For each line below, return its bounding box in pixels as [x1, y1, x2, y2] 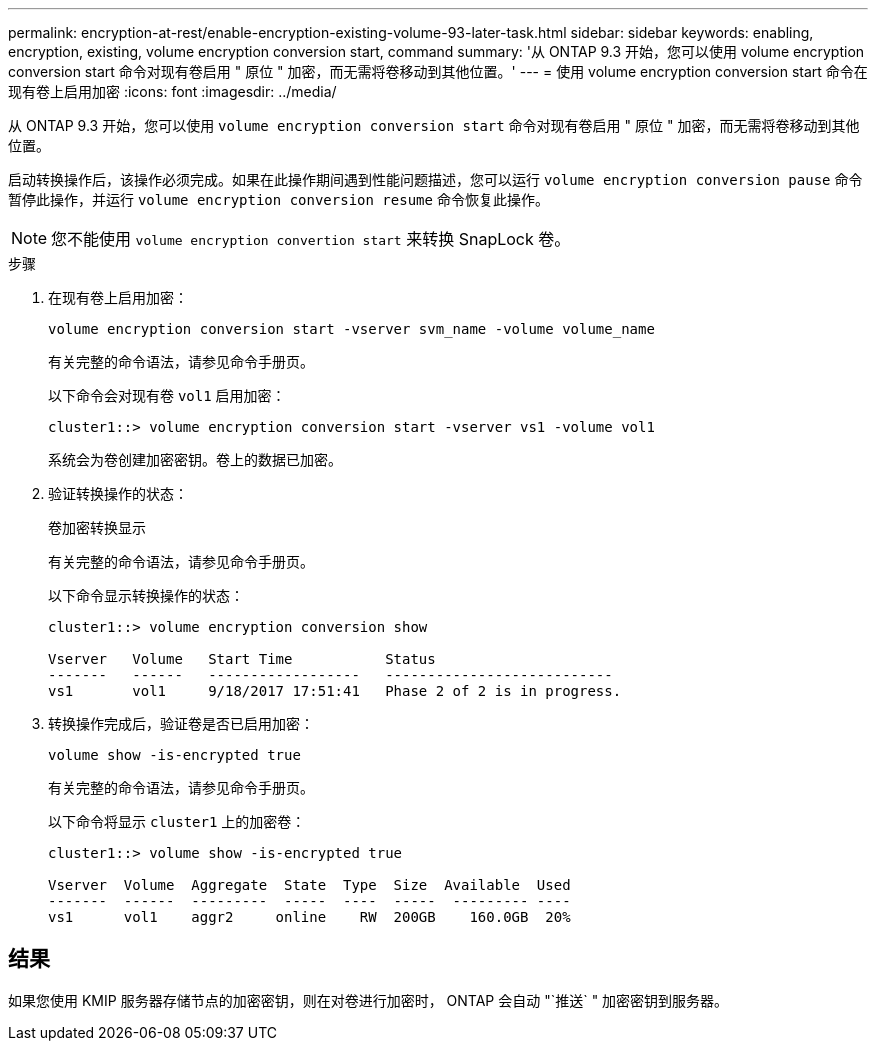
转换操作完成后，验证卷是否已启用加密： [48, 715, 314, 732]
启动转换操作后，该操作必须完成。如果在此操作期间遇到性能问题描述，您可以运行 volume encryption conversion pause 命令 [8, 171, 863, 188]
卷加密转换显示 [48, 520, 146, 536]
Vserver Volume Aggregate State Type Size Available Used [48, 877, 571, 893]
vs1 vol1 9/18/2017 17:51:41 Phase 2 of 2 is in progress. [48, 683, 622, 699]
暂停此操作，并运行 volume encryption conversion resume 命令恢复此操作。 [8, 191, 549, 208]
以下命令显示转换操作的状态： [48, 587, 244, 604]
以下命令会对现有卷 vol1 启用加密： [48, 387, 286, 404]
